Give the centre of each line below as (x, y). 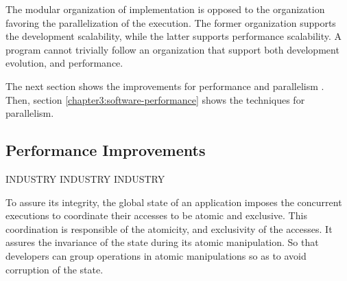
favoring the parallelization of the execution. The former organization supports (171, 22)
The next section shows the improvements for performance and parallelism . (165, 86)
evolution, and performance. (64, 63)
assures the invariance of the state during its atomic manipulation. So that (162, 242)
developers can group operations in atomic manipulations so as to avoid (156, 255)
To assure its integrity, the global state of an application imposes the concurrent (174, 202)
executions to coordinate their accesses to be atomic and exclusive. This (156, 215)
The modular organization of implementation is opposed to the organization (165, 9)
